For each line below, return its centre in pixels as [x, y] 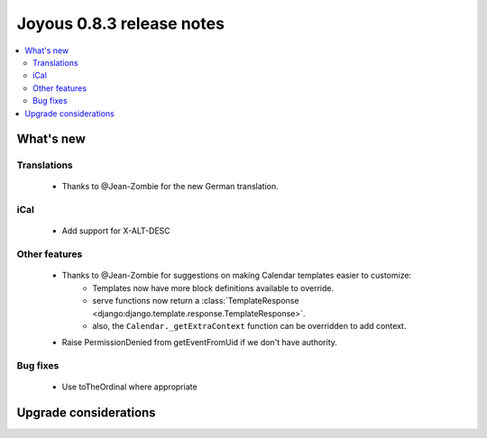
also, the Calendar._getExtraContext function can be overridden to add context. [249, 325]
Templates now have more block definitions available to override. [213, 287]
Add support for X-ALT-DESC [116, 231]
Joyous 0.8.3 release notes [121, 23]
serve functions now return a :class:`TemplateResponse [196, 301]
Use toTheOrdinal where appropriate [129, 387]
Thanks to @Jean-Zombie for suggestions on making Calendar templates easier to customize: [237, 276]
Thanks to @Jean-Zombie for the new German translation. [170, 187]
